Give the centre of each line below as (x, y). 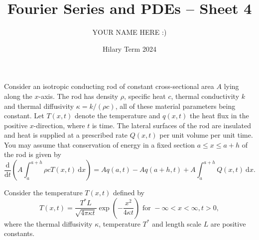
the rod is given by (33, 154)
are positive (228, 223)
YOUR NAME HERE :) (129, 32)
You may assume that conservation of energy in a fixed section (100, 144)
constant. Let (24, 116)
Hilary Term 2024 (129, 48)
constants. (19, 233)
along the (18, 96)
